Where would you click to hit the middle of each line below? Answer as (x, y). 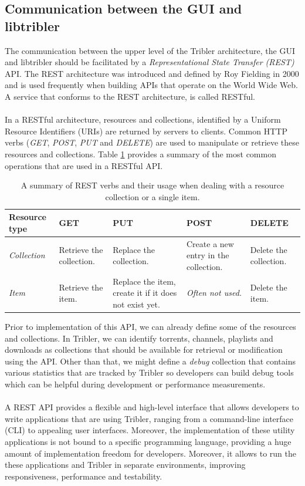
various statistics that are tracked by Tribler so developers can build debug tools (149, 372)
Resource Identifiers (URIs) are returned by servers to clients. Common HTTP (146, 131)
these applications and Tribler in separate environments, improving (125, 465)
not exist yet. (136, 304)
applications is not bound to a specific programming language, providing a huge (148, 441)
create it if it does (145, 293)
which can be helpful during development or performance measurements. (135, 384)
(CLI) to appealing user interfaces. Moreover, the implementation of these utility (150, 430)
